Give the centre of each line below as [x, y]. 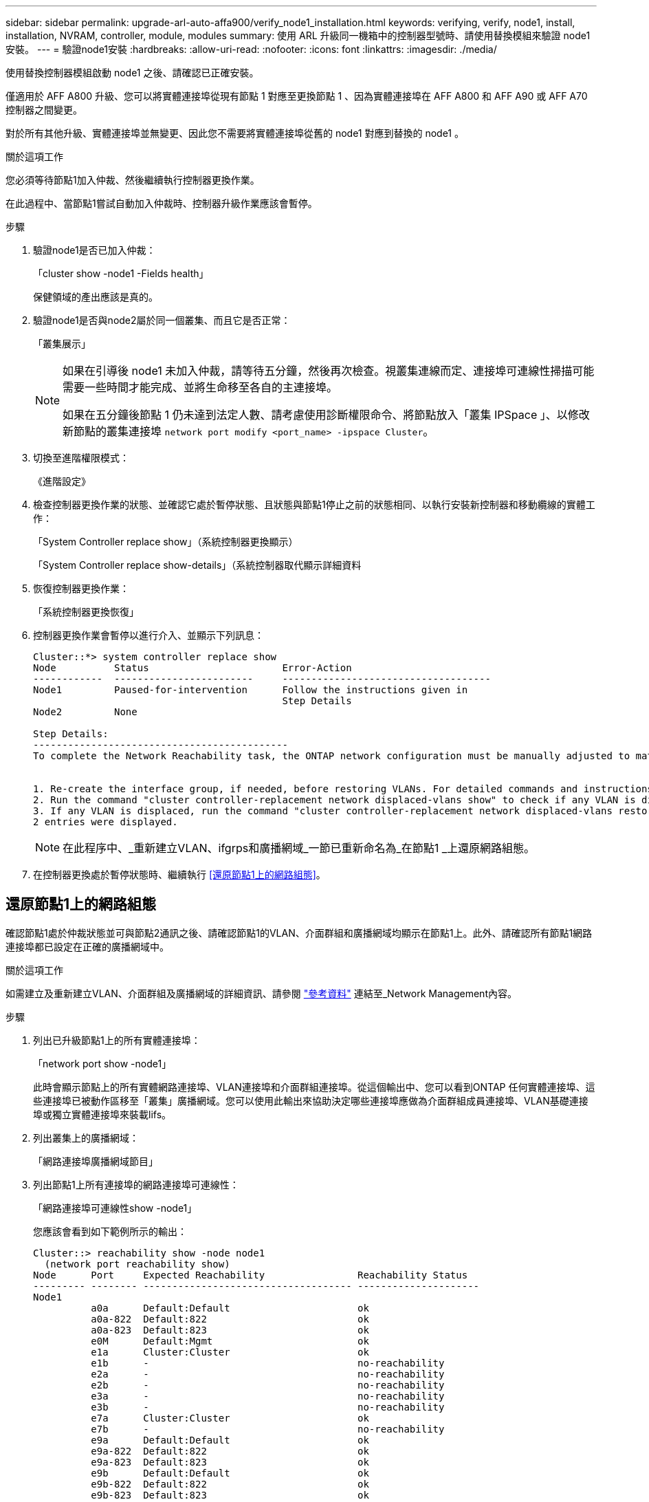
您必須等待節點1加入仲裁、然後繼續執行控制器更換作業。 [133, 180]
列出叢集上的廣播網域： [86, 1138]
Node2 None [85, 712]
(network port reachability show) [137, 1264]
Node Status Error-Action [192, 668]
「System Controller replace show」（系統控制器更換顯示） [166, 542]
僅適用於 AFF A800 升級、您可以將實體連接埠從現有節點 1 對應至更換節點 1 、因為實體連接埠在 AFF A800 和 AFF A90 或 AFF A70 [297, 96]
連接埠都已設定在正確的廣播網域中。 [87, 946]
